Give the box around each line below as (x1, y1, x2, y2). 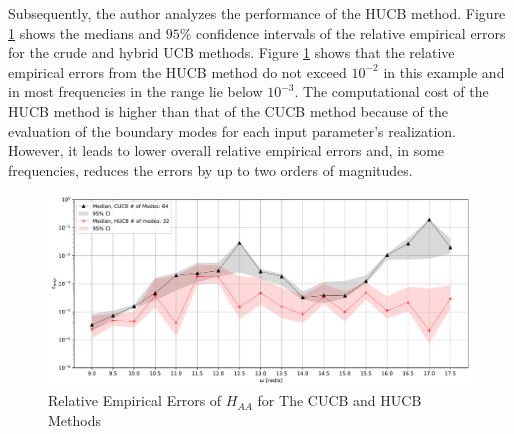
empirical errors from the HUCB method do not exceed (8, 61, 347, 82)
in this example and (383, 61, 505, 82)
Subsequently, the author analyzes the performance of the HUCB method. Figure (8, 3, 506, 23)
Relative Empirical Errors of (48, 390, 222, 411)
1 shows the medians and (8, 22, 162, 43)
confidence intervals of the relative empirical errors (196, 22, 506, 43)
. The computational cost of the (294, 81, 489, 102)
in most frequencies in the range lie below (8, 81, 263, 102)
